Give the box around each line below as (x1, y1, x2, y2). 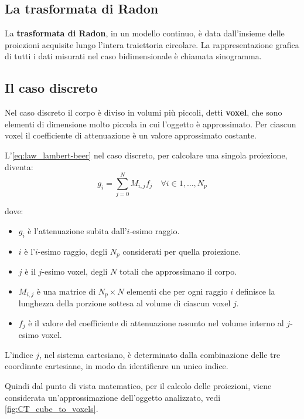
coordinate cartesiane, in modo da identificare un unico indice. (5, 360, 228, 372)
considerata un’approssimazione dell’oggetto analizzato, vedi (5, 391, 221, 403)
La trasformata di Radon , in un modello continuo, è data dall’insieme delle (5, 27, 285, 39)
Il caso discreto (5, 79, 98, 97)
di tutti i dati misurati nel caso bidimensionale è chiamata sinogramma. (5, 50, 262, 62)
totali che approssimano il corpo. (119, 265, 237, 278)
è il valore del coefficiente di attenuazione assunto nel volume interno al (28, 316, 284, 329)
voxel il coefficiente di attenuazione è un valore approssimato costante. (5, 129, 257, 141)
